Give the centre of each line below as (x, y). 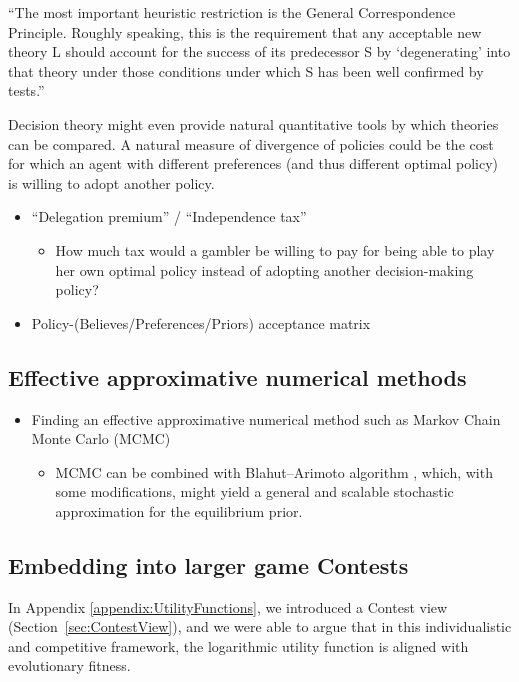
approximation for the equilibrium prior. (179, 510)
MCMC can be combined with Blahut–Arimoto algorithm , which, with (274, 471)
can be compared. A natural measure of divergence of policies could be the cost (251, 143)
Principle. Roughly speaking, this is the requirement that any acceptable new (245, 31)
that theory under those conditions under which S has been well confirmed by (246, 70)
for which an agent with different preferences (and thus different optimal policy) (253, 163)
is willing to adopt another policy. (111, 182)
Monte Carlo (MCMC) (101, 438)
